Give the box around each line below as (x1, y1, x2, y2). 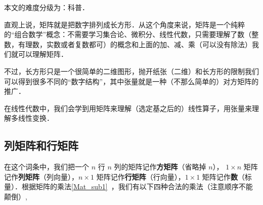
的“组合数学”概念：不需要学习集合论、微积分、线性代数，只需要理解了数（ (4, 29, 252, 40)
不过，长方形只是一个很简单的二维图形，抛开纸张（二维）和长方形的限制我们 (4, 65, 259, 76)
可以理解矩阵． (18, 49, 68, 59)
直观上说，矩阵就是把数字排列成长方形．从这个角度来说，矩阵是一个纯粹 (4, 19, 245, 29)
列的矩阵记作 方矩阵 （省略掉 (114, 161, 206, 172)
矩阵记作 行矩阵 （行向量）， (96, 171, 185, 182)
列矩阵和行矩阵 (4, 138, 78, 153)
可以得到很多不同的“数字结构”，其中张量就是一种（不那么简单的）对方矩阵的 (4, 76, 259, 86)
